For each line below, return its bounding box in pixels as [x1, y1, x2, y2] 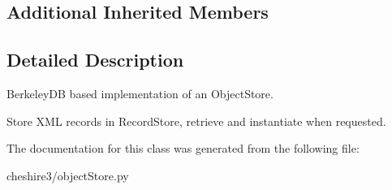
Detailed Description [6, 47, 184, 72]
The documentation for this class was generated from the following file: [6, 140, 360, 157]
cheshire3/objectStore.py [6, 166, 129, 184]
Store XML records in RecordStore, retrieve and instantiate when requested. [6, 112, 386, 129]
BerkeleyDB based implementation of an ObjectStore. [6, 84, 274, 101]
